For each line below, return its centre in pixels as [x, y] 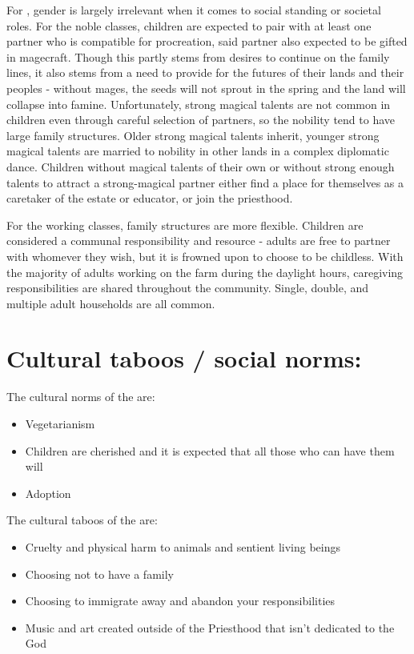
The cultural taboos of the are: [82, 520]
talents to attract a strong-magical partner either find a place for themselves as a [205, 182]
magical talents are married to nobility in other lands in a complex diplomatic [198, 151]
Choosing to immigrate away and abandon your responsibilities [180, 601]
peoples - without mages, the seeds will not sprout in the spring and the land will [206, 88]
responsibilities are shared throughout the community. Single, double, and [188, 288]
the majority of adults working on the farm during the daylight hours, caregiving [205, 272]
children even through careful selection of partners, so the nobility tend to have [201, 120]
